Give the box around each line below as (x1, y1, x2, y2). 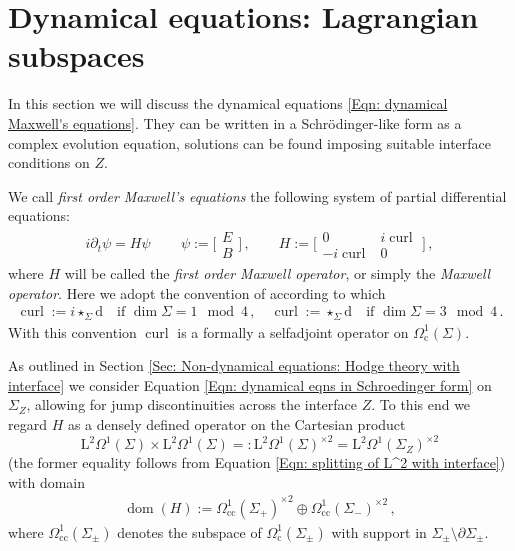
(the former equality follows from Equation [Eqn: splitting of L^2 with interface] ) (8, 452, 506, 473)
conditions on (8, 152, 90, 173)
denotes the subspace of (117, 521, 262, 542)
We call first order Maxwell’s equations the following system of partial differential (8, 185, 507, 206)
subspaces (8, 35, 145, 76)
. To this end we (371, 394, 471, 415)
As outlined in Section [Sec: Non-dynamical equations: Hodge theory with (8, 355, 460, 376)
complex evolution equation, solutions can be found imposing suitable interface (8, 132, 491, 153)
